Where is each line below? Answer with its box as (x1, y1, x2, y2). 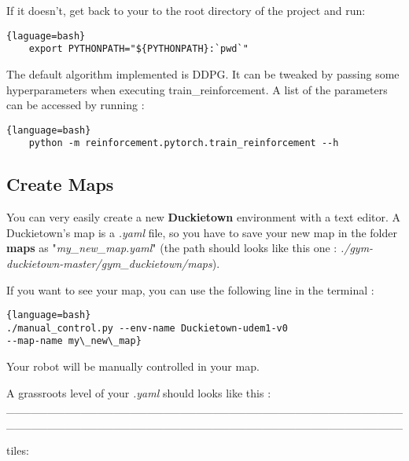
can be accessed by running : (6, 97, 145, 113)
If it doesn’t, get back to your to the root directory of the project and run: (6, 2, 366, 18)
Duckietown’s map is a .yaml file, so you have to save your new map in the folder (6, 224, 398, 240)
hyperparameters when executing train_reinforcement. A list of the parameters (6, 81, 388, 97)
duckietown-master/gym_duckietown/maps (6, 254, 212, 271)
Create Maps (6, 172, 114, 196)
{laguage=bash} (6, 30, 86, 42)
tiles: (6, 441, 29, 458)
